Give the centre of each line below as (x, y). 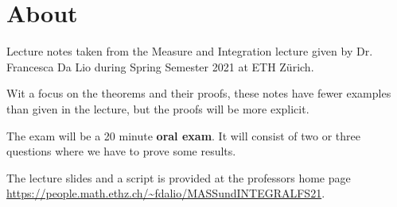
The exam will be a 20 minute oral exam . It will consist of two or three (183, 135)
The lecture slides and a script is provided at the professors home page (179, 177)
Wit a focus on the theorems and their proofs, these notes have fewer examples (199, 93)
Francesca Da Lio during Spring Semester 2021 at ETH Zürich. (160, 66)
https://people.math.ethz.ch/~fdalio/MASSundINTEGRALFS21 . (166, 193)
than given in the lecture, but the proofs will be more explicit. (158, 108)
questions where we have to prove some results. (121, 151)
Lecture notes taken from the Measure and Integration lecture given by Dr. (190, 51)
